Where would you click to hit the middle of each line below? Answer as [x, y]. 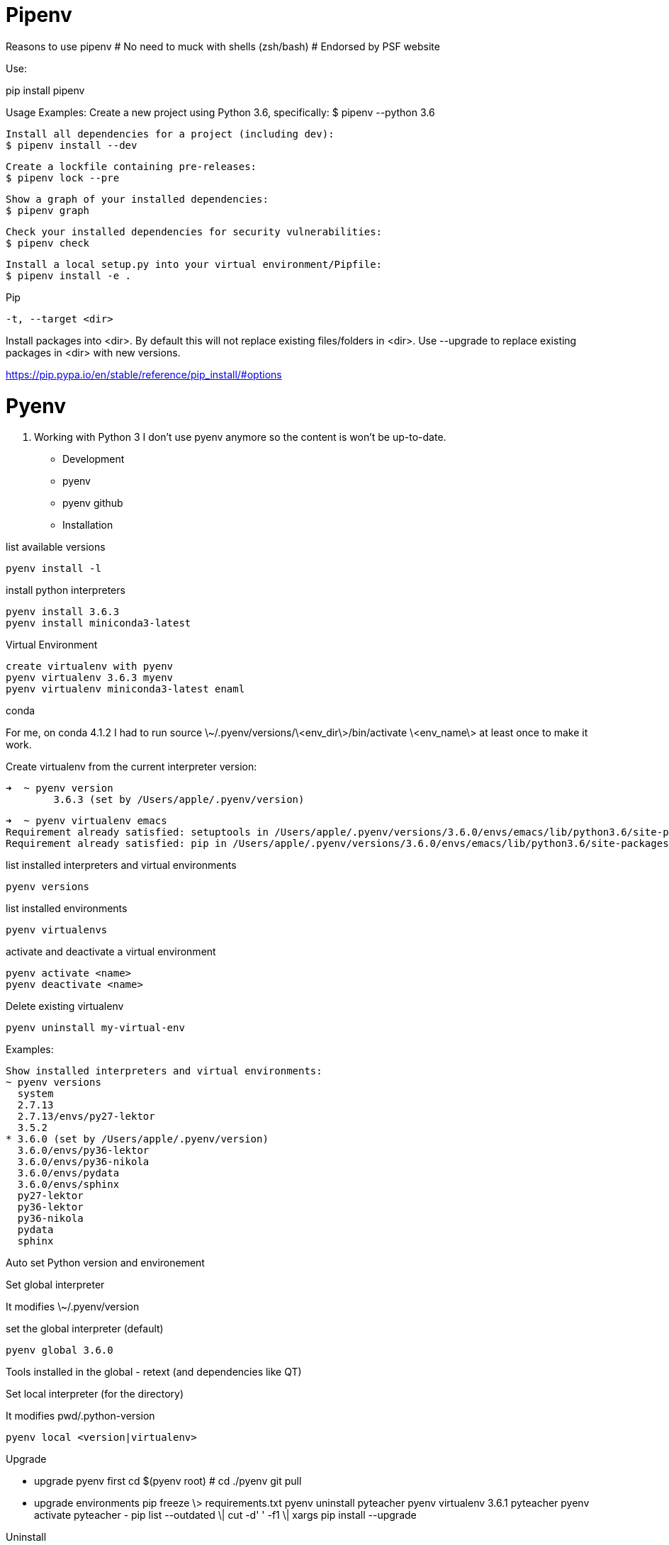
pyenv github [93, 503]
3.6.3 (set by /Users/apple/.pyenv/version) [179, 800]
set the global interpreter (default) [85, 1329]
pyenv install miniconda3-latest [99, 623]
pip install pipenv [45, 90]
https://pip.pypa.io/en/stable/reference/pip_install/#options [144, 374]
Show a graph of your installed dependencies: [137, 199]
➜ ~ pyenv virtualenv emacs [86, 821]
